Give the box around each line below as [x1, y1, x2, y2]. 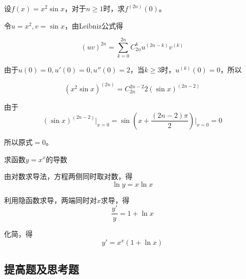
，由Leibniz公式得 [65, 20, 123, 31]
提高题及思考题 [4, 261, 79, 277]
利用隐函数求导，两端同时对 [4, 194, 97, 205]
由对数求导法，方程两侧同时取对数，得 [4, 171, 132, 182]
